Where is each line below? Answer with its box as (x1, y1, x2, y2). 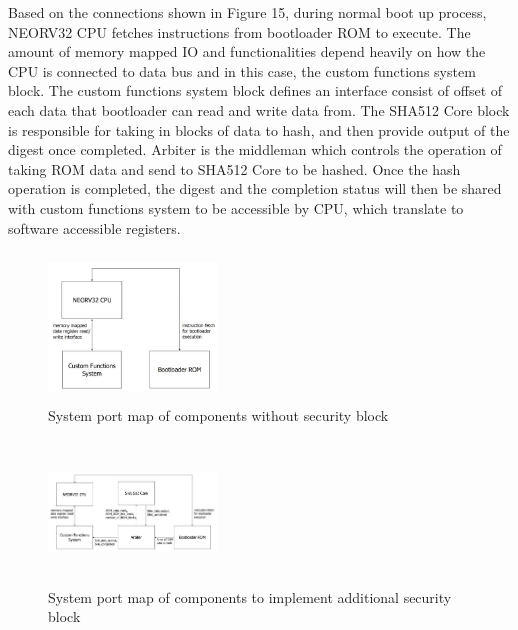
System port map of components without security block (48, 404, 389, 425)
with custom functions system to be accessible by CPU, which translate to (8, 197, 464, 218)
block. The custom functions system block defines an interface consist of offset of (8, 80, 503, 101)
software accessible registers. (8, 217, 181, 238)
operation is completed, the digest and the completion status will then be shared (8, 178, 502, 199)
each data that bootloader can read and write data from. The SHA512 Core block (8, 99, 510, 120)
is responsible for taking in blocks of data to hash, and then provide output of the (8, 119, 510, 140)
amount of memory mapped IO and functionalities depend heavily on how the (8, 41, 486, 62)
